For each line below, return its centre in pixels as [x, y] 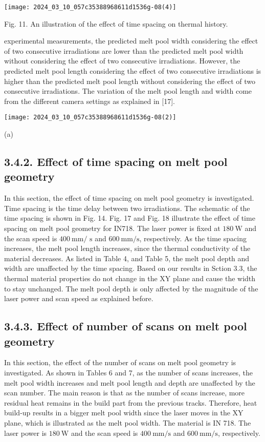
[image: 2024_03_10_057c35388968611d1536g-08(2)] [90, 118]
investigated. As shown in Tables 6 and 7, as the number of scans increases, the [129, 372]
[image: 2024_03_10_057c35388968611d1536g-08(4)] [90, 7]
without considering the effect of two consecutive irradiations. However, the [122, 61]
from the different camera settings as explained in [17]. [90, 101]
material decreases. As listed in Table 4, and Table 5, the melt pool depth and [127, 258]
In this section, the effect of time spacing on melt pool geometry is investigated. [129, 198]
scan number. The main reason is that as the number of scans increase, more [125, 393]
